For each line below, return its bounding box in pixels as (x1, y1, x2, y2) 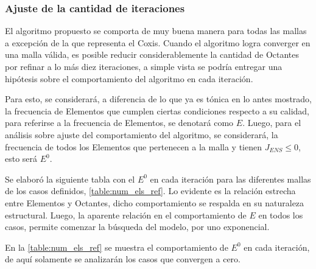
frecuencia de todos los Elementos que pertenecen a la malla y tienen (5, 140, 262, 153)
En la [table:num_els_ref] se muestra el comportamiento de (5, 240, 228, 253)
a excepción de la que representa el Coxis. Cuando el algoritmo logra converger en (5, 36, 311, 49)
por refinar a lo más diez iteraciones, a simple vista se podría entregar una (5, 60, 283, 72)
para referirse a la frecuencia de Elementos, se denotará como (5, 116, 234, 129)
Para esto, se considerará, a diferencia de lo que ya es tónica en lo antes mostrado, (5, 93, 312, 105)
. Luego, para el (242, 116, 301, 129)
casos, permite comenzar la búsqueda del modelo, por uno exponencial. (5, 220, 270, 233)
